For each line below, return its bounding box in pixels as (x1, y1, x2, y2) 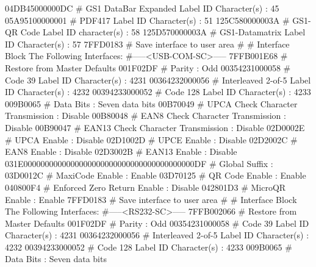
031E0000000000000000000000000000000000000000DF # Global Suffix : (5, 157, 273, 169)
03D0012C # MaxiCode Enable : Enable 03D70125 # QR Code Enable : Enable (5, 169, 306, 182)
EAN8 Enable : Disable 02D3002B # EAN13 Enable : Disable (5, 145, 237, 158)
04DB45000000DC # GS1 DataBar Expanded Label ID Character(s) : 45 (5, 2, 279, 14)
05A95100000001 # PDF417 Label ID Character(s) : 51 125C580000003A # (5, 13, 290, 26)
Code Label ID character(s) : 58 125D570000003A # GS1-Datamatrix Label (20, 26, 306, 38)
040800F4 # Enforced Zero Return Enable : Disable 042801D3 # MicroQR (5, 180, 286, 193)
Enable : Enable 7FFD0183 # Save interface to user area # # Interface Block (5, 193, 297, 205)
